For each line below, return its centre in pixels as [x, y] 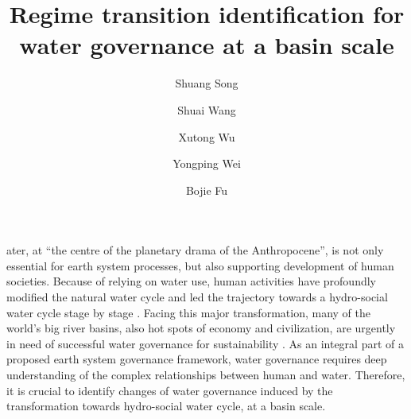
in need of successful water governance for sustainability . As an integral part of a [205, 343]
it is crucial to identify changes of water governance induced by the [170, 390]
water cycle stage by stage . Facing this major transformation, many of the [188, 312]
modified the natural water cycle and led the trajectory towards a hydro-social [197, 297]
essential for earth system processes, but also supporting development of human [200, 265]
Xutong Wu [207, 136]
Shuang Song [207, 83]
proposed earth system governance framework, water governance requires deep [197, 359]
